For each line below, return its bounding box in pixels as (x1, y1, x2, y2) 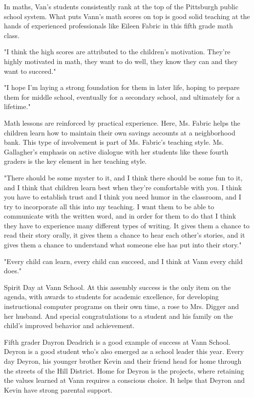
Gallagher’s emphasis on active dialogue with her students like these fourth (4, 146, 229, 156)
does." (4, 265, 22, 276)
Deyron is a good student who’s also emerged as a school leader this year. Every (4, 346, 244, 356)
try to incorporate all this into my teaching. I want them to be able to (4, 201, 214, 211)
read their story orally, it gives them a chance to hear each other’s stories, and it (4, 230, 245, 240)
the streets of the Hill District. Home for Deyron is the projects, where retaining (4, 365, 244, 376)
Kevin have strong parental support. (4, 384, 112, 395)
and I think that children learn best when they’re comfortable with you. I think (4, 182, 242, 192)
